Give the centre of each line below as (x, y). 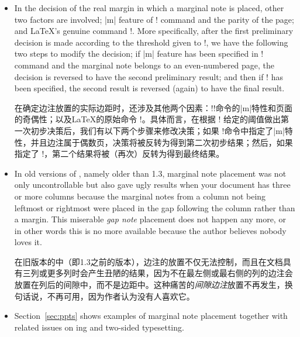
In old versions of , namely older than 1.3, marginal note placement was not (150, 173)
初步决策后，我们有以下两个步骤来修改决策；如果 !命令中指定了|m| (158, 130)
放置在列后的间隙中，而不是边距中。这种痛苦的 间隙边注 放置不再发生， (149, 285)
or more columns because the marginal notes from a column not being (140, 196)
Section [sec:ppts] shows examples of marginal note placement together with (151, 316)
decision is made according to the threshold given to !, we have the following (151, 42)
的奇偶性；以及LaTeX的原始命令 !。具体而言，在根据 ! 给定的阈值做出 (147, 119)
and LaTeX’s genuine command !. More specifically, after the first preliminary (154, 31)
